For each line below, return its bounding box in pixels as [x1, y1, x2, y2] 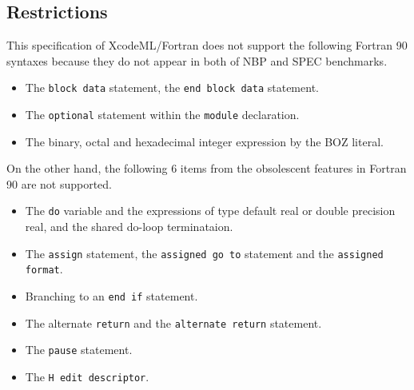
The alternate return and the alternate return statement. [25, 314, 322, 331]
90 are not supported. [6, 175, 113, 192]
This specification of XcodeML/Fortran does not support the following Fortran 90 [6, 37, 408, 54]
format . [25, 261, 63, 277]
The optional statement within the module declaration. [25, 106, 300, 123]
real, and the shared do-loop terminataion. [25, 218, 233, 235]
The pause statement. [25, 341, 133, 358]
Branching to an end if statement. [25, 288, 198, 304]
